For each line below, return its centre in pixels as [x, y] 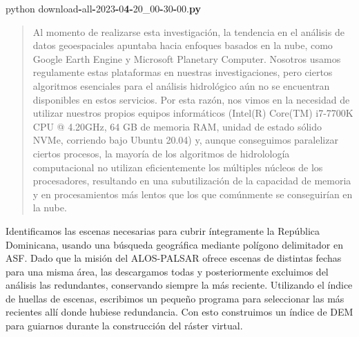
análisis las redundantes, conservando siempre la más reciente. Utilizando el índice [179, 285]
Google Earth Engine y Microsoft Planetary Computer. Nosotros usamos [187, 58]
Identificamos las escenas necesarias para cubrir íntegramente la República [163, 230]
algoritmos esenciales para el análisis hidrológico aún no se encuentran [181, 85]
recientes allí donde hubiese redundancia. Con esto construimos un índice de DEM [179, 312]
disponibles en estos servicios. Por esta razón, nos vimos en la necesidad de [191, 99]
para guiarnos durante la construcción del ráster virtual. [124, 326]
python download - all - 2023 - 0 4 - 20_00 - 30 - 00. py [103, 8]
